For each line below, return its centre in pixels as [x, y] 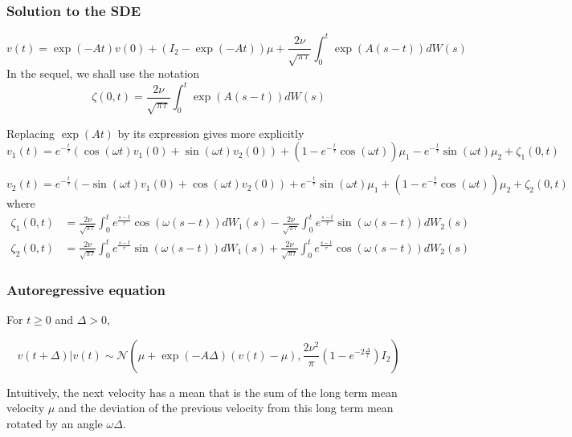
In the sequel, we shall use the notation [103, 73]
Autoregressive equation [86, 289]
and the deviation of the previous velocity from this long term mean [226, 408]
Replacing [31, 133]
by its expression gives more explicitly [211, 133]
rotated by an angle [55, 423]
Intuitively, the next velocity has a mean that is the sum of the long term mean [202, 392]
